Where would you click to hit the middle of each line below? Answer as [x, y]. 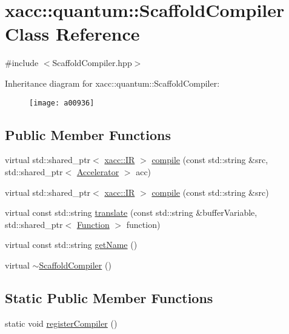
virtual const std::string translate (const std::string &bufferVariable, [131, 212]
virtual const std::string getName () [71, 245]
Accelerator [98, 171]
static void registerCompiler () [61, 323]
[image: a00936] [62, 103]
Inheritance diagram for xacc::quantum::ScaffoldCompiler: [112, 83]
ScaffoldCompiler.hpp [92, 63]
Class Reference [72, 34]
